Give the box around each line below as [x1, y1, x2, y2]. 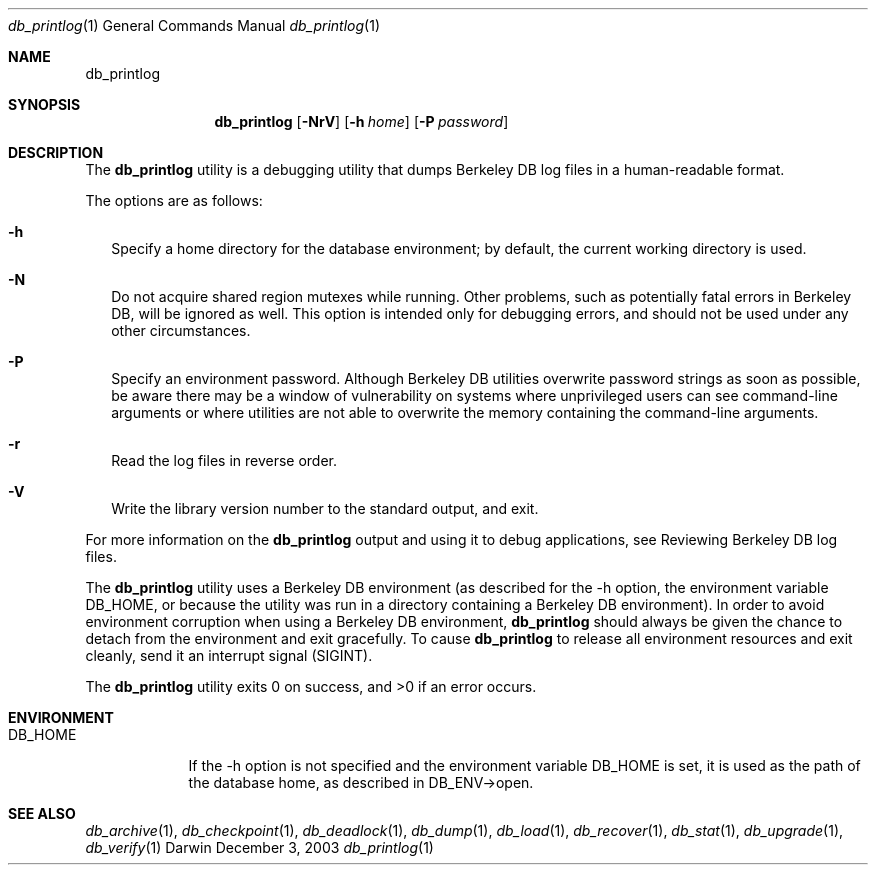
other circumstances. [111, 322, 251, 339]
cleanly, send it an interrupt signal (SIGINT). [85, 647, 373, 664]
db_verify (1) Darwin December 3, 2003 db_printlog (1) [85, 839, 434, 856]
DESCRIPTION [8, 144, 104, 161]
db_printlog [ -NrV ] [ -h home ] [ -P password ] [214, 113, 509, 130]
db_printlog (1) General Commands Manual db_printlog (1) [8, 17, 381, 34]
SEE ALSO [8, 805, 76, 822]
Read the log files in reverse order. [111, 452, 338, 469]
